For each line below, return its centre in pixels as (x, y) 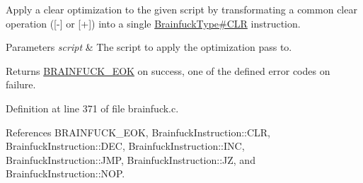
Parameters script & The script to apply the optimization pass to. (149, 47)
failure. (21, 84)
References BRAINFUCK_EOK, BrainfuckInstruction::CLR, (138, 132)
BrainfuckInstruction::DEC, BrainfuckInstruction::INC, (125, 146)
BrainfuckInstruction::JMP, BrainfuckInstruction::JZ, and (131, 159)
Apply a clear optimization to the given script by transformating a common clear (181, 9)
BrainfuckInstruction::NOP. (65, 173)
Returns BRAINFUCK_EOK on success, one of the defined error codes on (168, 70)
